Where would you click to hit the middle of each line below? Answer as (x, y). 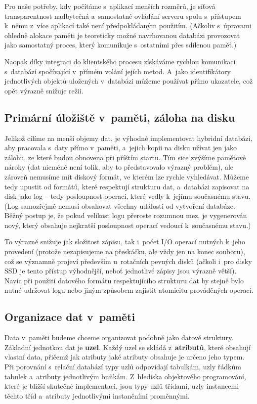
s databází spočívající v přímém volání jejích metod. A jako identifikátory (118, 71)
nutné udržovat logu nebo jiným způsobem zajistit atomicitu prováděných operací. (129, 290)
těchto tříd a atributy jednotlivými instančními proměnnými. (97, 395)
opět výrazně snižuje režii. (44, 90)
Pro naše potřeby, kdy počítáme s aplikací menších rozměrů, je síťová (110, 6)
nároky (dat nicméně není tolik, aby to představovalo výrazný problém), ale (119, 167)
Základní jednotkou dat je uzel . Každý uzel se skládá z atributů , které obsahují (128, 347)
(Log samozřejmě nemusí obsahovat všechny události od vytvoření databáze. (120, 205)
